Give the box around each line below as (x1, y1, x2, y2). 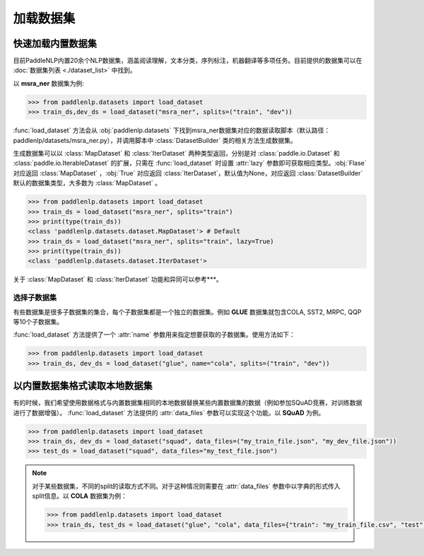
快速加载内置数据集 (13, 37, 97, 50)
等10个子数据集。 (13, 318, 64, 325)
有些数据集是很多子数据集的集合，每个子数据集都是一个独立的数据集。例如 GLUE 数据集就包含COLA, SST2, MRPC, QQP (13, 308, 362, 316)
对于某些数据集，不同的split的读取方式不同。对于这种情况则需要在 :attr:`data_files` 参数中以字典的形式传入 (32, 482, 341, 490)
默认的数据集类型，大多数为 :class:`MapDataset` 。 (13, 179, 162, 187)
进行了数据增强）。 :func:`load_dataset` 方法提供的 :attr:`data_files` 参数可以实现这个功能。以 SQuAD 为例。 (13, 408, 325, 417)
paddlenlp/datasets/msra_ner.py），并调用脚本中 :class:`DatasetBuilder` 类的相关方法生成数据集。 (13, 136, 297, 144)
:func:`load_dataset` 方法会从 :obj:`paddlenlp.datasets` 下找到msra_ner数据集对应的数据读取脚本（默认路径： (13, 126, 331, 134)
